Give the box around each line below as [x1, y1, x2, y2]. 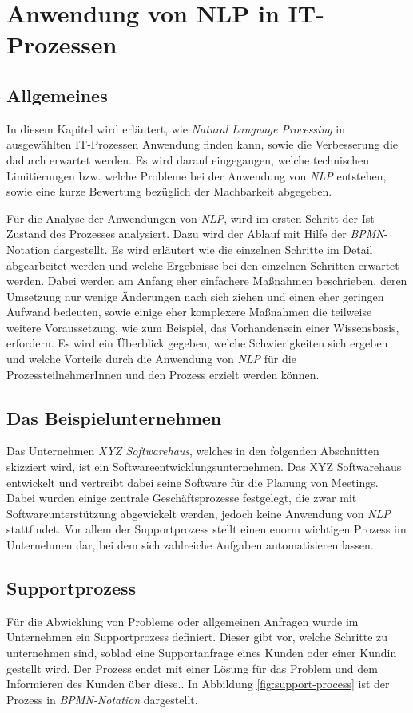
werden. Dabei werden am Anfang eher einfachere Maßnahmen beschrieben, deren [6, 272, 407, 289]
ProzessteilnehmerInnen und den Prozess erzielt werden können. [6, 366, 320, 382]
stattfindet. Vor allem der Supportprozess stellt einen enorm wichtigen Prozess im [6, 521, 407, 537]
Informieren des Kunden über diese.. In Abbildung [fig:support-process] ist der [6, 675, 390, 692]
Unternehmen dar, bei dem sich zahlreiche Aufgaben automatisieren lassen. [6, 537, 374, 553]
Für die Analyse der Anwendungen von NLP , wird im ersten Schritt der [6, 209, 359, 226]
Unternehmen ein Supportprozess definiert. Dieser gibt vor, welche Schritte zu [6, 628, 388, 645]
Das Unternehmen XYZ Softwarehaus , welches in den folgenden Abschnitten [6, 442, 379, 459]
